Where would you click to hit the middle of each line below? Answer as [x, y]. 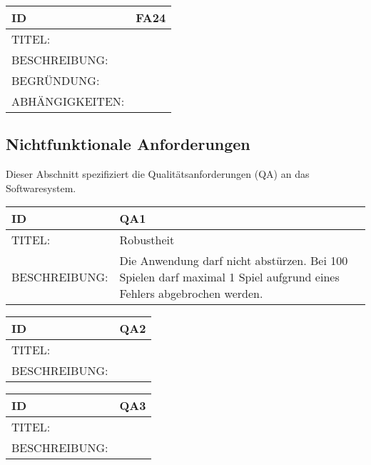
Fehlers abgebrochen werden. [191, 294]
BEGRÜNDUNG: [56, 80]
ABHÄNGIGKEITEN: [68, 101]
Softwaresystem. [41, 187]
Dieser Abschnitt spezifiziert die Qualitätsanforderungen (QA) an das [158, 174]
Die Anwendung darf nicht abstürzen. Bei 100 [234, 261]
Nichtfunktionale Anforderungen [128, 144]
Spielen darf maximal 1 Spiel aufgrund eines [229, 277]
